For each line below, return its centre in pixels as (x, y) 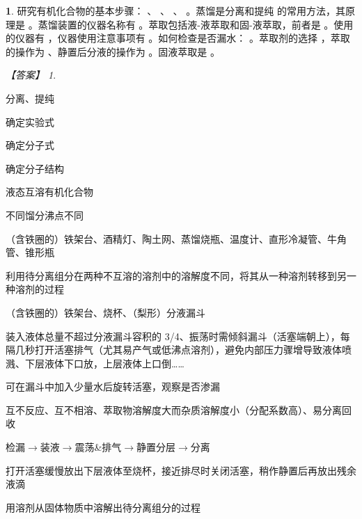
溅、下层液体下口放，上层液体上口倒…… (95, 363)
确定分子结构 (35, 168)
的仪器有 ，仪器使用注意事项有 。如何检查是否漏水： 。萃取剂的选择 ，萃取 (178, 38)
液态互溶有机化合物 (49, 192)
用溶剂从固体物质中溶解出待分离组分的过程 (103, 507)
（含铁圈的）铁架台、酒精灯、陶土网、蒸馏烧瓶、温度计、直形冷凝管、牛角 (176, 238)
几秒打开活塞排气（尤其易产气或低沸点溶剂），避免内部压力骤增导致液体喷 (183, 350)
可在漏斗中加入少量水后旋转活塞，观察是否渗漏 (113, 386)
